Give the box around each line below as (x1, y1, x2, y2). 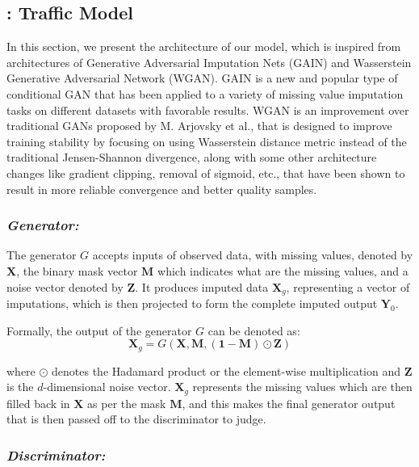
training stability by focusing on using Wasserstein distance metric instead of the (6, 133, 407, 149)
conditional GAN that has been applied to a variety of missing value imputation (6, 85, 404, 102)
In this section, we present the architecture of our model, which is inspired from (6, 38, 401, 55)
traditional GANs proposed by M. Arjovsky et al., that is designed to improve (6, 117, 392, 134)
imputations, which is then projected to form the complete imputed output (6, 295, 378, 311)
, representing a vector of (286, 278, 410, 295)
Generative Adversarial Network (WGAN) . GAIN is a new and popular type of (6, 69, 398, 86)
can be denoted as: (207, 322, 300, 339)
